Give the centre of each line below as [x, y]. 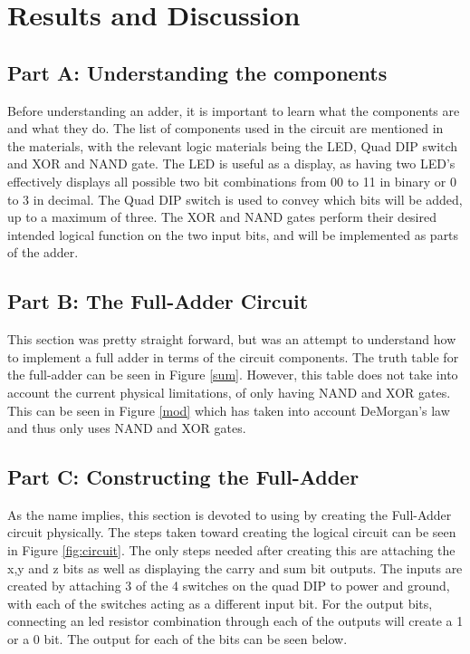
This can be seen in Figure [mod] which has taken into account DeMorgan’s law [229, 410]
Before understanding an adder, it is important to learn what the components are [234, 110]
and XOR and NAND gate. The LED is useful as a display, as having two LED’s [231, 163]
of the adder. [43, 252]
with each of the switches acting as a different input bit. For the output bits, [220, 603]
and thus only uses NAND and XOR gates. [127, 428]
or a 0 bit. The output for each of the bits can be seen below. [177, 639]
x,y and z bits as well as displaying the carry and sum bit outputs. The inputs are [235, 567]
